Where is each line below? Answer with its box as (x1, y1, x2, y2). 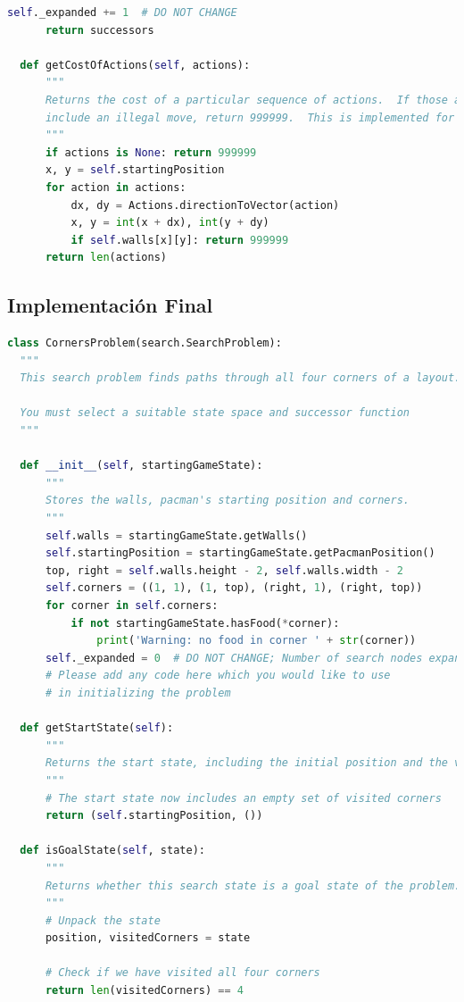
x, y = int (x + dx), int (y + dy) (70, 216, 269, 230)
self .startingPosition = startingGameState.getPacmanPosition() (45, 547, 435, 560)
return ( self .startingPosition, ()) (45, 809, 263, 822)
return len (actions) (45, 251, 167, 264)
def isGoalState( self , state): (20, 844, 205, 857)
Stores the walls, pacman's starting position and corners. (45, 494, 410, 507)
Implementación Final (7, 291, 213, 319)
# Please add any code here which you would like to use (45, 669, 391, 682)
